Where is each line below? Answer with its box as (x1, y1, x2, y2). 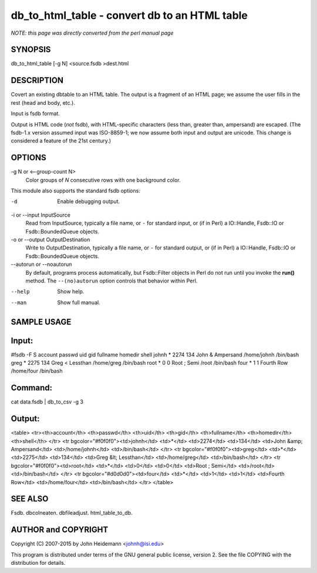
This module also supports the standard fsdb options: (11, 187, 140, 194)
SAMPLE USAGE (11, 317, 72, 327)
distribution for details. (11, 559, 66, 567)
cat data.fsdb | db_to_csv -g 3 (11, 398, 83, 405)
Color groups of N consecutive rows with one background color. (25, 176, 181, 184)
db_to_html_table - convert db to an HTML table (11, 9, 248, 22)
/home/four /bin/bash (11, 368, 63, 375)
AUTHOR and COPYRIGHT (11, 525, 109, 535)
